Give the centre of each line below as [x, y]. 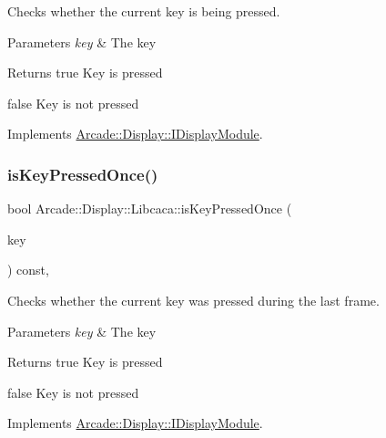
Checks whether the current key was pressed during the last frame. [193, 300]
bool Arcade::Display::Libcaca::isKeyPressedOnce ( [150, 209]
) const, [28, 270]
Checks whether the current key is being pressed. [144, 11]
